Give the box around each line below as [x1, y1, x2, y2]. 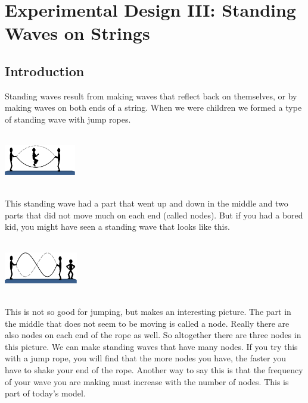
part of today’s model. [5, 387, 86, 399]
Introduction [5, 61, 85, 80]
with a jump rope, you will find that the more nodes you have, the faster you [5, 352, 287, 364]
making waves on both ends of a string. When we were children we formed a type [5, 101, 302, 114]
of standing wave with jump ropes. [5, 113, 131, 125]
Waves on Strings [5, 21, 150, 45]
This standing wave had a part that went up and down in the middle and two [5, 197, 288, 210]
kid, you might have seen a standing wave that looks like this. [5, 220, 230, 233]
